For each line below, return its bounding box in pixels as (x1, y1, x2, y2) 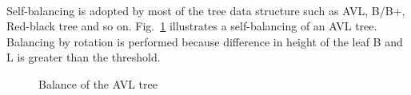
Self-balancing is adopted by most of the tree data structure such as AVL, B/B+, (6, 2, 405, 18)
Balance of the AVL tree (38, 75, 158, 92)
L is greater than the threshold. (6, 49, 161, 65)
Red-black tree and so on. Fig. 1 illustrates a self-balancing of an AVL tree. (6, 18, 377, 34)
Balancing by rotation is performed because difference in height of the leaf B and (6, 33, 403, 49)
